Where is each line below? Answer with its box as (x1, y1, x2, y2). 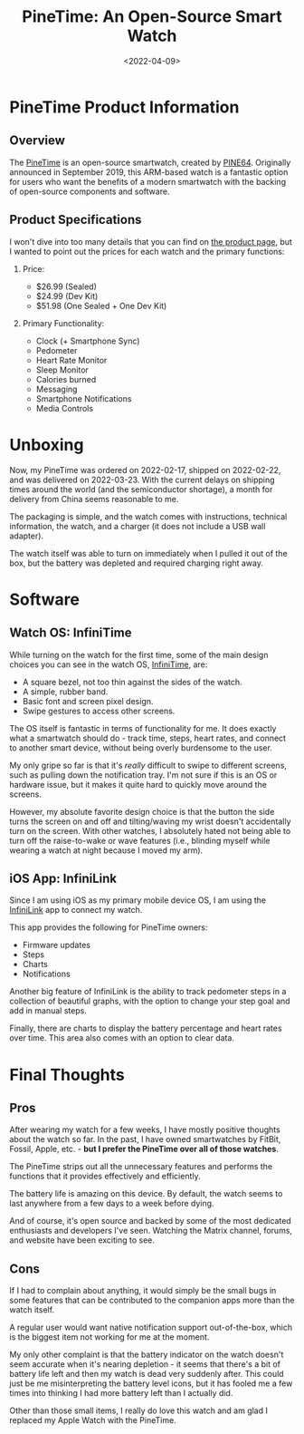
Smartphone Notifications (35, 392, 132, 404)
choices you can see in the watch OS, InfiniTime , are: (9, 659, 208, 670)
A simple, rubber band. (22, 686, 109, 697)
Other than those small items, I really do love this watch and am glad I (9, 1405, 269, 1416)
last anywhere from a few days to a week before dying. (9, 1198, 214, 1209)
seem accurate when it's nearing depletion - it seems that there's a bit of (9, 1359, 281, 1370)
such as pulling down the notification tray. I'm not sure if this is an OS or (9, 769, 278, 780)
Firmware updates (22, 940, 90, 951)
